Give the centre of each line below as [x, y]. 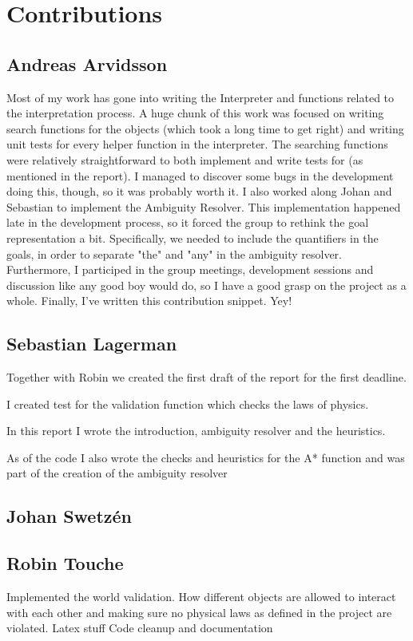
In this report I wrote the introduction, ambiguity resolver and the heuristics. [196, 431]
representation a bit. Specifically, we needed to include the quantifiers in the [193, 237]
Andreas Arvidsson [87, 63]
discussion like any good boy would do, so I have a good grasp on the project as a [206, 285]
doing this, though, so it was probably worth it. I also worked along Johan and [199, 191]
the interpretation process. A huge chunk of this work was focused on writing [195, 113]
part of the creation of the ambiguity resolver [117, 473]
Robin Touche [65, 563]
